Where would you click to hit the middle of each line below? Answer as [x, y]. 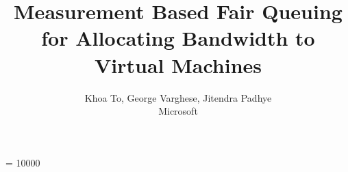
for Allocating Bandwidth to [178, 38]
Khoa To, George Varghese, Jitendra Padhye [178, 97]
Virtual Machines [178, 64]
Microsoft [178, 111]
